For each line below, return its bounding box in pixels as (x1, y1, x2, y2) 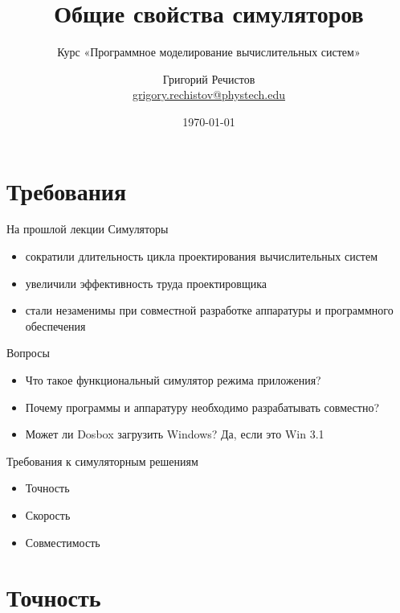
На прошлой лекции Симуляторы (6, 220, 169, 237)
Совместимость (25, 533, 100, 550)
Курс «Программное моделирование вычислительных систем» (57, 43, 361, 60)
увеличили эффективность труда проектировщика (25, 274, 267, 291)
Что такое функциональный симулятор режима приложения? (25, 372, 321, 388)
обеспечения (25, 317, 86, 334)
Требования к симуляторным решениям (6, 452, 198, 469)
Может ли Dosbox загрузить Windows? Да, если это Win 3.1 (25, 426, 324, 442)
